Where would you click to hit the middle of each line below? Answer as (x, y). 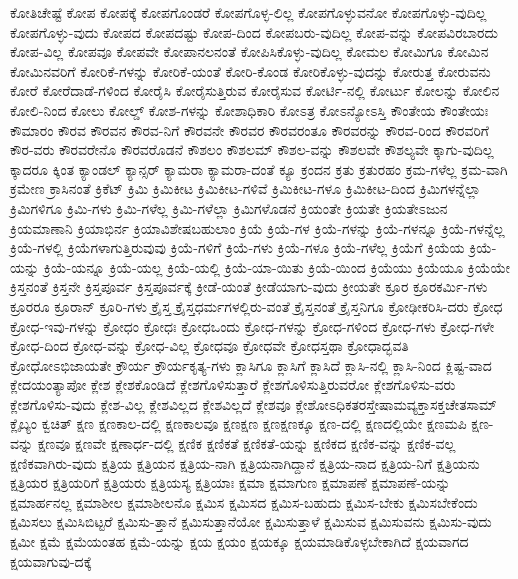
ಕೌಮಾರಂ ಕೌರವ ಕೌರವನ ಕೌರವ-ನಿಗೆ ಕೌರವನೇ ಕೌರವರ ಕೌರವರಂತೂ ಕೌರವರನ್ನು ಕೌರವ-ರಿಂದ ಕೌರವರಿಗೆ (249, 129)
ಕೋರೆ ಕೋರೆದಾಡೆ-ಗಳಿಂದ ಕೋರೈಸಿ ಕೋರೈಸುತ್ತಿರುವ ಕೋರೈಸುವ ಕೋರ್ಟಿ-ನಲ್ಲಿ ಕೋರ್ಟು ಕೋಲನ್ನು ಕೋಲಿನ (255, 90)
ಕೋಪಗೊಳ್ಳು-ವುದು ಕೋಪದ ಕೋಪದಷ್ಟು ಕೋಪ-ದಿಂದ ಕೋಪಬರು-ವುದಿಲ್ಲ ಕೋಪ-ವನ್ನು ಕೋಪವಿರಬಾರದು (254, 31)
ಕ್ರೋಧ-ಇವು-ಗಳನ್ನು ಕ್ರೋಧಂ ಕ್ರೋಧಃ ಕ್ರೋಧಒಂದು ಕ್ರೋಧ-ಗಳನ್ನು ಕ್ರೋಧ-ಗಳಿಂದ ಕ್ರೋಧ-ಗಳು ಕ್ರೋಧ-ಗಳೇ (252, 325)
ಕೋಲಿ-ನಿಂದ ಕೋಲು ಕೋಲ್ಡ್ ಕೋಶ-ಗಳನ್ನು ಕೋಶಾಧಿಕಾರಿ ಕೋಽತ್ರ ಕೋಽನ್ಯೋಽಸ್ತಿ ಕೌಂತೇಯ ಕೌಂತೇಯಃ (249, 109)
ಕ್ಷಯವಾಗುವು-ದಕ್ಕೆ (51, 560)
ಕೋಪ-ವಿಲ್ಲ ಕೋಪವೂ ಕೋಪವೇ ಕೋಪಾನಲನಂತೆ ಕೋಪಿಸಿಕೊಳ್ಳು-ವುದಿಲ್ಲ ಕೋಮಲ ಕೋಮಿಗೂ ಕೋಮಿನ (249, 51)
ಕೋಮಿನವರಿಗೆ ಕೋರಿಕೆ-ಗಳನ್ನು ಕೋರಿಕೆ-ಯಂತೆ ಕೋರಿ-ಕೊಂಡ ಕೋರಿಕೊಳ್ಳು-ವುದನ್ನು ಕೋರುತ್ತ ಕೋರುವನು (250, 70)
